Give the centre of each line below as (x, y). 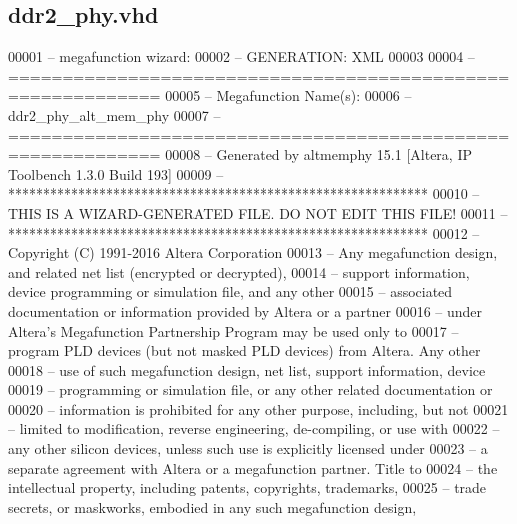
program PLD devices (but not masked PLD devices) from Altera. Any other (244, 350)
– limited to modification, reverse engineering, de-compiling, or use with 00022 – (254, 428)
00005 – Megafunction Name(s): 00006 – (288, 95)
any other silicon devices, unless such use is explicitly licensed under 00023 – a (248, 448)
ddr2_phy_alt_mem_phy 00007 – (114, 114)
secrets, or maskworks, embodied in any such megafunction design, (212, 506)
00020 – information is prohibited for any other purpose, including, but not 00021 (258, 408)
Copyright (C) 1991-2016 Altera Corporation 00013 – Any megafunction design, (253, 252)
